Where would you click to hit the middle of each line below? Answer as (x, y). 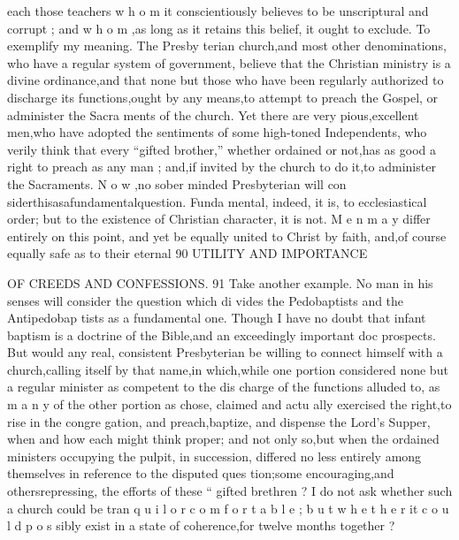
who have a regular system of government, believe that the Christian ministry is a (229, 62)
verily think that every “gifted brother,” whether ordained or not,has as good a (222, 149)
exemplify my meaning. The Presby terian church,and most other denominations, (227, 46)
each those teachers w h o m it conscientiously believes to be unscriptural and (218, 11)
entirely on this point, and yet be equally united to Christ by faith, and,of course (227, 236)
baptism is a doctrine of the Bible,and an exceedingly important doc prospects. (222, 335)
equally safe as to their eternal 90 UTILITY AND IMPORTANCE (187, 253)
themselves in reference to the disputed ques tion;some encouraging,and (201, 473)
